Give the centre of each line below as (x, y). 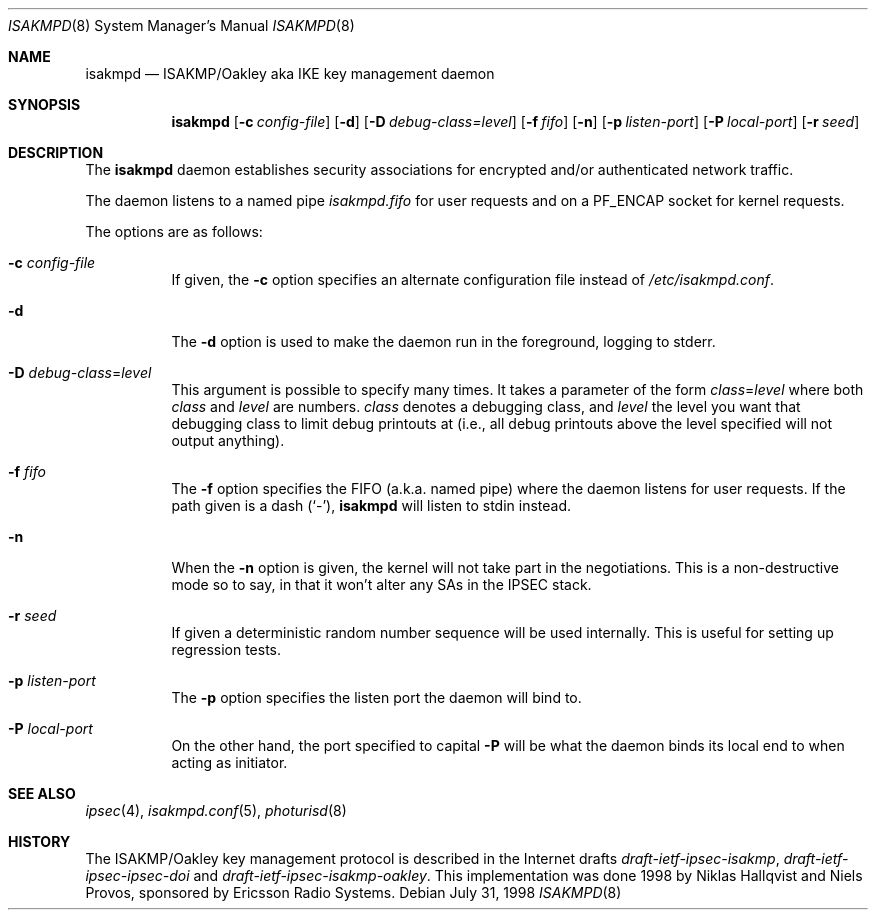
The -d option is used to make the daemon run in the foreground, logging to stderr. (443, 341)
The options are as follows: (174, 231)
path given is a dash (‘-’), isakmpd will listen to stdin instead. (371, 505)
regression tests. (226, 649)
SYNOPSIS (44, 104)
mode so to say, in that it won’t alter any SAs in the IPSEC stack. (381, 584)
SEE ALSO (42, 793)
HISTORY (39, 841)
